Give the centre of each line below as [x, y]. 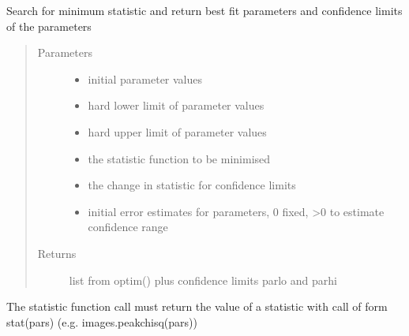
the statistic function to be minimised [179, 158]
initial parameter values [145, 78]
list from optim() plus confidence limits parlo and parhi [203, 280]
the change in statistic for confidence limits [192, 185]
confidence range [128, 227]
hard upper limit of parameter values [177, 131]
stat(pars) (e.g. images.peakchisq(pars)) [102, 321]
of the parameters [49, 26]
